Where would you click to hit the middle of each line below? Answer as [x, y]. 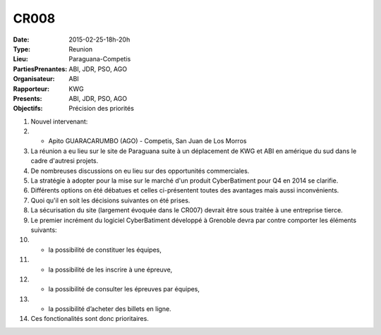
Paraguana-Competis [100, 59]
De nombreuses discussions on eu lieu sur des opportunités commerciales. [140, 171]
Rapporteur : [31, 89]
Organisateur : [34, 79]
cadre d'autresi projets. [65, 161]
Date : [21, 39]
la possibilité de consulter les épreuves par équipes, [124, 289]
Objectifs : [28, 109]
